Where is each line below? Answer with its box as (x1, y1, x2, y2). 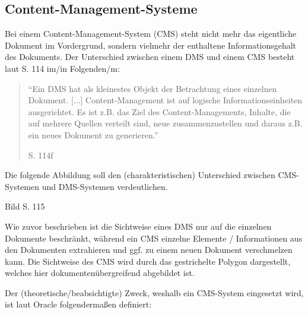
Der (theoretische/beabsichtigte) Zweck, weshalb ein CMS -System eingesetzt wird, (5, 286, 304, 299)
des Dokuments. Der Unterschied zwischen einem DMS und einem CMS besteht (5, 50, 295, 63)
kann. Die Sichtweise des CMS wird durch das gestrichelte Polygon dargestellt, (5, 255, 291, 267)
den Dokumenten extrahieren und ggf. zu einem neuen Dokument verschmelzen (5, 243, 293, 256)
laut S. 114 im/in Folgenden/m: (5, 62, 120, 74)
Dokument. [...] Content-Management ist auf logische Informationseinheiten (28, 94, 303, 106)
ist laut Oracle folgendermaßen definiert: (5, 298, 152, 310)
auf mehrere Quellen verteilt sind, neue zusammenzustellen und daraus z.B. (28, 117, 303, 129)
